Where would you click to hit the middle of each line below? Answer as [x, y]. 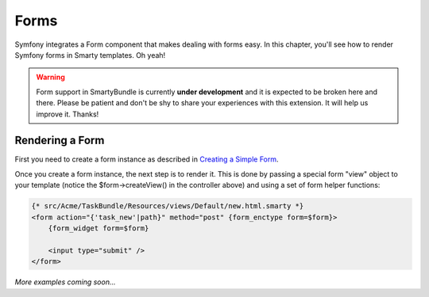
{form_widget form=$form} [99, 228]
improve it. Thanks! [68, 114]
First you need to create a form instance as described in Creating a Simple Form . [147, 159]
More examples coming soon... [65, 282]
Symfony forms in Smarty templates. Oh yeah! [90, 55]
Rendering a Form [60, 141]
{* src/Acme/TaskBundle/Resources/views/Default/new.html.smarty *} [168, 206]
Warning [50, 77]
